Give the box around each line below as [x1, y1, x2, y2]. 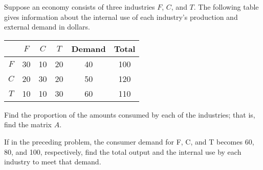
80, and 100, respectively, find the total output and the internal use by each [4, 146, 242, 157]
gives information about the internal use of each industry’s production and [4, 11, 238, 22]
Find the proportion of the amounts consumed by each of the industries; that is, [4, 109, 255, 120]
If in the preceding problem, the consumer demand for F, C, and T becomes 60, [4, 136, 254, 147]
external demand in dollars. [4, 21, 90, 32]
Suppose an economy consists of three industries [4, 2, 155, 12]
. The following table [193, 2, 259, 12]
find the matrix [4, 119, 52, 130]
